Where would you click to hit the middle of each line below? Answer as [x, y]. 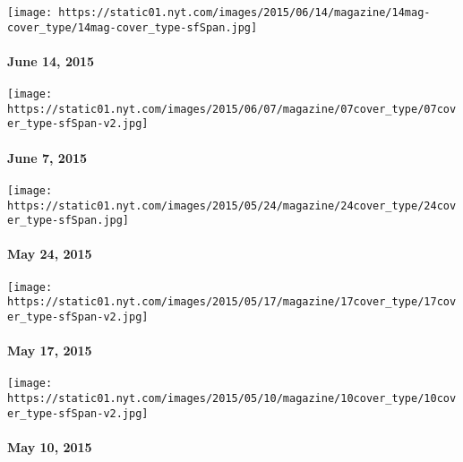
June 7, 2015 [47, 157]
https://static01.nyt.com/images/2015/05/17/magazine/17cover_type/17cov [232, 302]
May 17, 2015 [50, 351]
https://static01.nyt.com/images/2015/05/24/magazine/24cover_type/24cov [232, 205]
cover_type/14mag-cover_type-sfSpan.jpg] [133, 27]
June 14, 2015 [51, 60]
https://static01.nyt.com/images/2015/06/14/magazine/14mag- [244, 13]
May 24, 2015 [50, 254]
